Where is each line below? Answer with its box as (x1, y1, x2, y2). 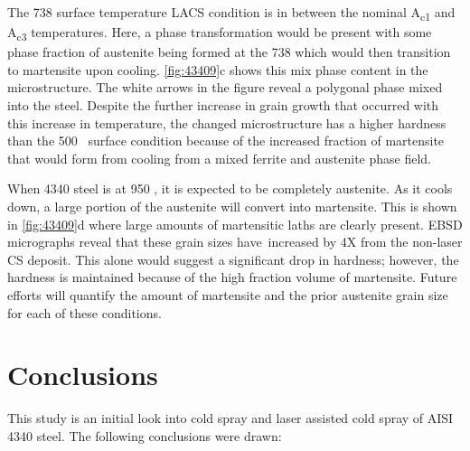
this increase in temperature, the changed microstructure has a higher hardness (7, 113, 446, 132)
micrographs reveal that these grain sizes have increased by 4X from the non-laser (7, 232, 463, 251)
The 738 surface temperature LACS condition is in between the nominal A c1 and (7, 3, 456, 23)
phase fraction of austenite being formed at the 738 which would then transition (7, 42, 451, 61)
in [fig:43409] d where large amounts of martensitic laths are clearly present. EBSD (7, 214, 463, 233)
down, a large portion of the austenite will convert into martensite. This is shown (7, 197, 457, 215)
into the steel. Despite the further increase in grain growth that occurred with (7, 96, 439, 115)
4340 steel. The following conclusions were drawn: (7, 426, 282, 445)
